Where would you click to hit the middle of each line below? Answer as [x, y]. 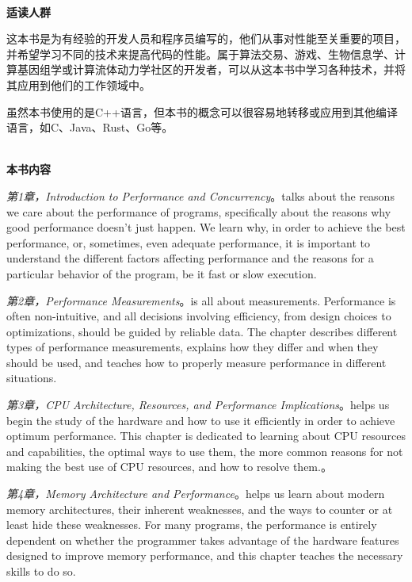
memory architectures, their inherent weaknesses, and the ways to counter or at [200, 509]
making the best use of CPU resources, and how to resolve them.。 [169, 467]
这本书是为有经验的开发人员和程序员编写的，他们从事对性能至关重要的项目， [206, 38]
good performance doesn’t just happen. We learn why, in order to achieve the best [206, 227]
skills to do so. [41, 571]
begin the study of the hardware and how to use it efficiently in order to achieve [201, 420]
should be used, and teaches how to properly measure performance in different [196, 362]
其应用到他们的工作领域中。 [78, 84]
